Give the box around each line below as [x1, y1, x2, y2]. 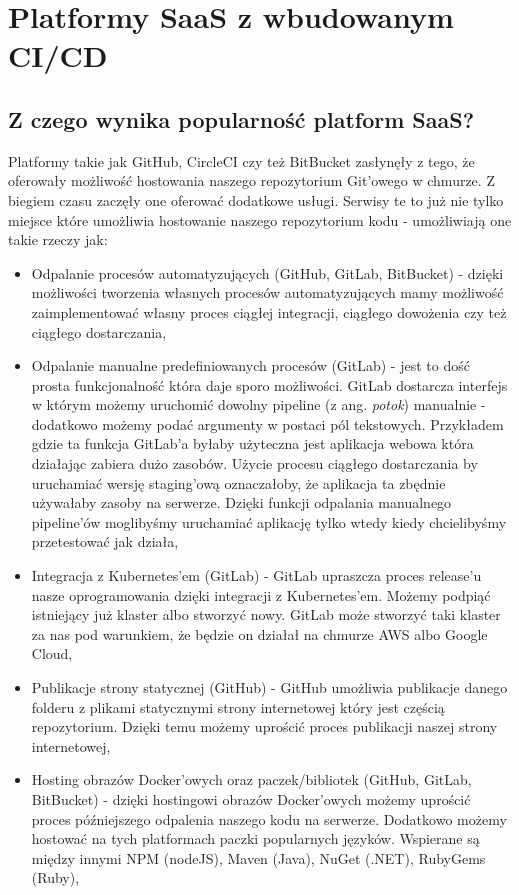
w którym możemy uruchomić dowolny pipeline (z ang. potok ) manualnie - [31, 394, 486, 415]
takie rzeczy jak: [8, 229, 108, 250]
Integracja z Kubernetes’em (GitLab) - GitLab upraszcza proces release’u [31, 565, 482, 586]
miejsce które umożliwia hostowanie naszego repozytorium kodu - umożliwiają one [8, 209, 512, 230]
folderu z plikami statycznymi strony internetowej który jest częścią [31, 696, 445, 717]
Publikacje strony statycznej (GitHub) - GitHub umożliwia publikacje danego [31, 677, 508, 698]
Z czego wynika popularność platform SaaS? [8, 103, 475, 134]
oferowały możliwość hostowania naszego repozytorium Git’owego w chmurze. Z [8, 170, 495, 191]
